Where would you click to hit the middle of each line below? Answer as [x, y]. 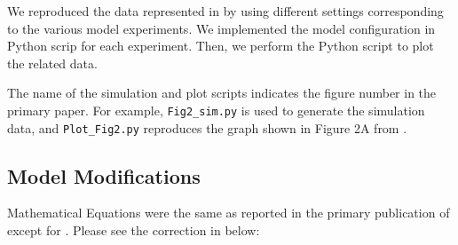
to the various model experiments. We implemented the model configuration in [221, 28]
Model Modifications [104, 175]
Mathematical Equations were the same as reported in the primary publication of [229, 213]
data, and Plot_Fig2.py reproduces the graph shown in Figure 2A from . [207, 127]
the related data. [52, 63]
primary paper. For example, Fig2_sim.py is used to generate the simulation [216, 110]
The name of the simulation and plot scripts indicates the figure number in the [222, 93]
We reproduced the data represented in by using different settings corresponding [225, 11]
